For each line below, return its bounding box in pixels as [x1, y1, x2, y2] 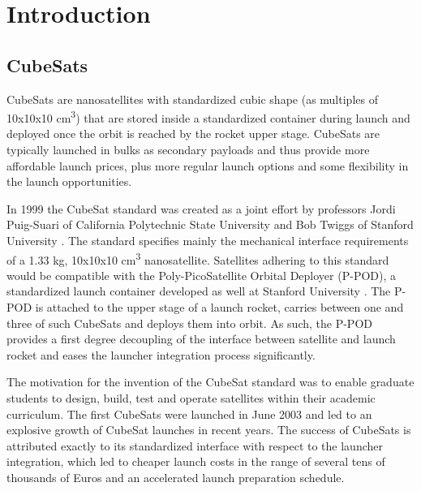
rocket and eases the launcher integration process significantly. [6, 346, 316, 363]
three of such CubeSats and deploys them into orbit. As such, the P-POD [6, 314, 372, 331]
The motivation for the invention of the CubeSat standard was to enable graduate [6, 373, 415, 390]
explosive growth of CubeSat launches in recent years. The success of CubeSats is [6, 421, 411, 438]
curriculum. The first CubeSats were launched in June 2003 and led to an [6, 405, 372, 422]
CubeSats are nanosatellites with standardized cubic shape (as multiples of [6, 90, 378, 107]
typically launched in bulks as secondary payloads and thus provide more [6, 141, 370, 158]
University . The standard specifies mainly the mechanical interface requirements [6, 231, 409, 248]
